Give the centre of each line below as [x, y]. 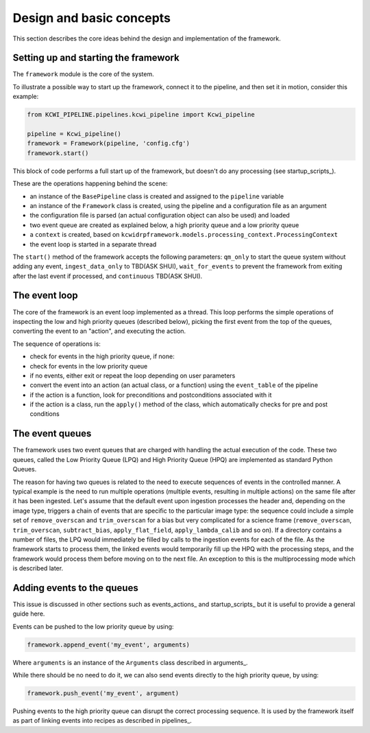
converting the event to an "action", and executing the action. [99, 331]
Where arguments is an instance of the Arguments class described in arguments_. [130, 662]
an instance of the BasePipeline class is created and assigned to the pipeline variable [157, 196]
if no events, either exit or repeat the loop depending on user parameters [133, 375]
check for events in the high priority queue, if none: [102, 356]
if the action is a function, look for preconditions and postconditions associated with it [151, 395]
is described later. [38, 568]
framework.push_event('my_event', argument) [103, 694]
